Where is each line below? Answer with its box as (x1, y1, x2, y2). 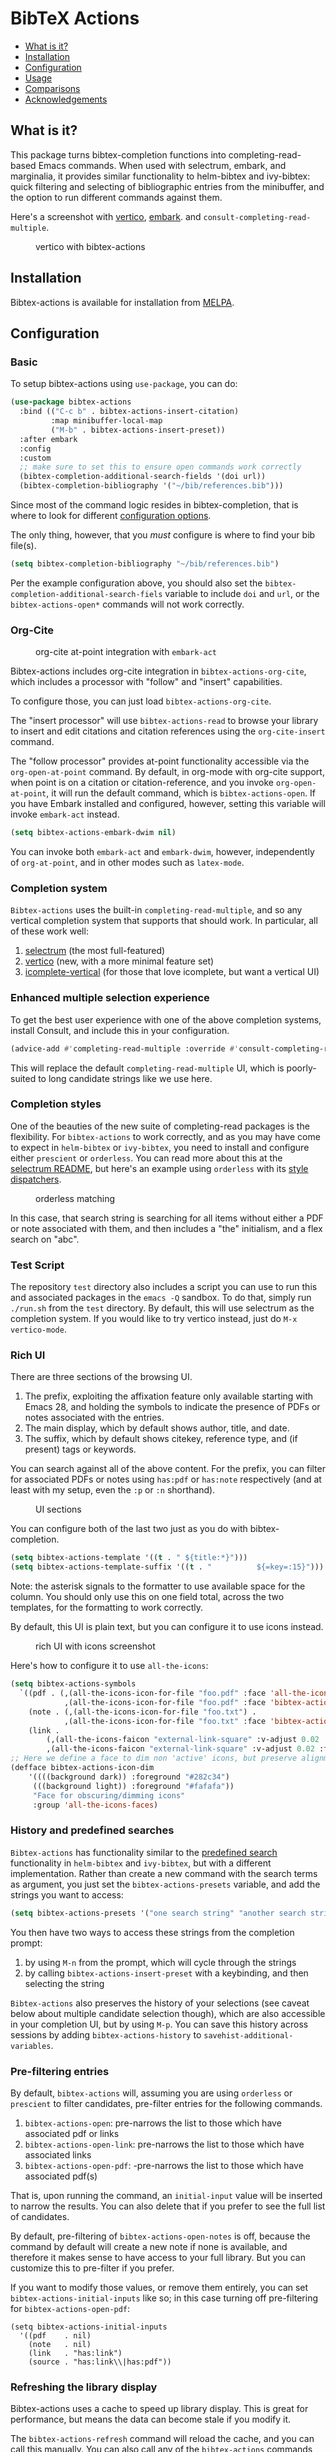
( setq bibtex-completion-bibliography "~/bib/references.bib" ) (10, 559, 280, 569)
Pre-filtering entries (10, 2064, 110, 2078)
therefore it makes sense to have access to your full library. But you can (10, 2251, 306, 2263)
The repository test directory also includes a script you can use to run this (10, 1281, 318, 1293)
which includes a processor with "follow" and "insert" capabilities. (10, 676, 283, 688)
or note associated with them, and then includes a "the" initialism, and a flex (10, 1222, 323, 1234)
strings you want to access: (10, 1888, 124, 1901)
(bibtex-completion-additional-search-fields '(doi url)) (19, 472, 267, 482)
